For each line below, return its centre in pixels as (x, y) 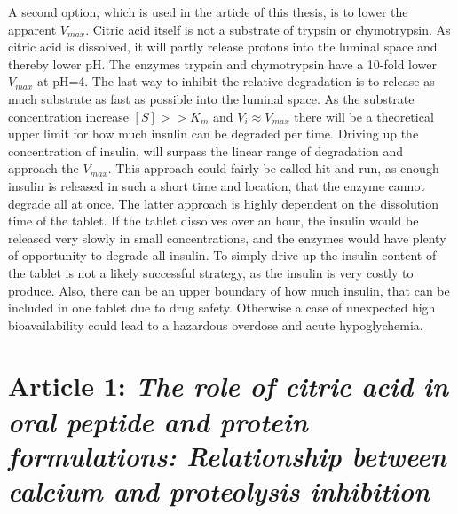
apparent (32, 29)
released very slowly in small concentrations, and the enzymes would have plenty (227, 237)
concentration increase (68, 116)
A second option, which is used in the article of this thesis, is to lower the (208, 12)
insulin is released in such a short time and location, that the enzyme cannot (217, 185)
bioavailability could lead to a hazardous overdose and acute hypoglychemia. (216, 324)
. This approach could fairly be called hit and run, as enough (273, 168)
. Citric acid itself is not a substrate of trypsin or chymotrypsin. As (268, 29)
